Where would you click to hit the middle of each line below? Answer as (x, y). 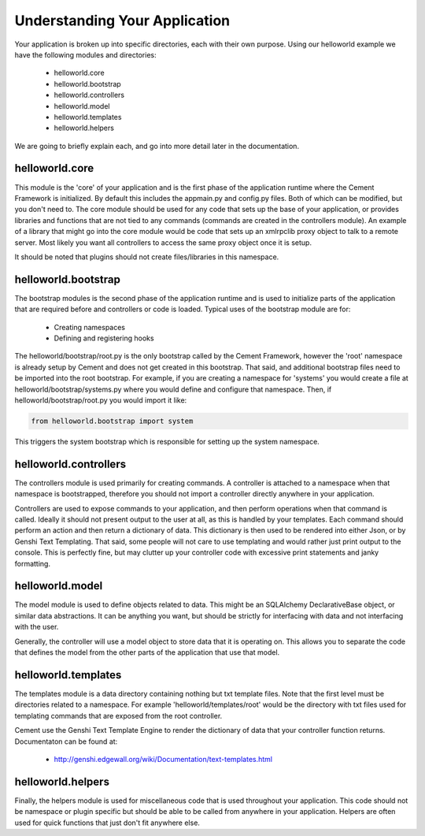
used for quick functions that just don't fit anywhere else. (107, 823)
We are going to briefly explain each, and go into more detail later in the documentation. (157, 146)
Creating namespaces (90, 327)
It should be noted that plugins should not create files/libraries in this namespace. (147, 257)
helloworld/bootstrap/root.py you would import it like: (101, 400)
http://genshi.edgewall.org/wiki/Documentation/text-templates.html (163, 759)
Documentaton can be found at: (66, 741)
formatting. (33, 563)
